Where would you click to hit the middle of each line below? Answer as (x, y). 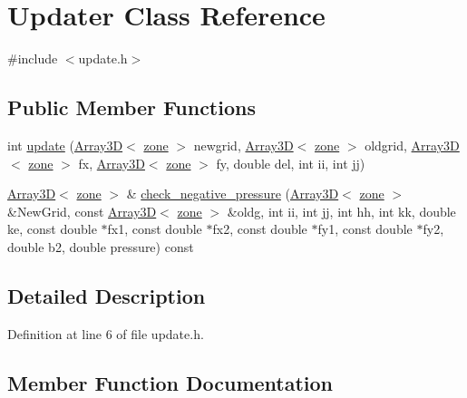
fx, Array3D (112, 163)
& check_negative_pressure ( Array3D (233, 194)
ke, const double (52, 229)
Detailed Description (107, 295)
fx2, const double (260, 229)
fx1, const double (155, 229)
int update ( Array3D (65, 145)
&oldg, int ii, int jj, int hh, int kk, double (341, 211)
